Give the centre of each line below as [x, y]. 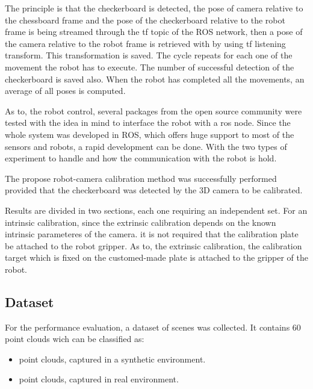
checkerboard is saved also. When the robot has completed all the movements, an [155, 79]
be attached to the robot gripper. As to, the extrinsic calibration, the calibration [153, 245]
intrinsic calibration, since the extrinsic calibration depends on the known [141, 222]
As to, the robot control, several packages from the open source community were [153, 110]
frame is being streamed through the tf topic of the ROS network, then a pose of [154, 32]
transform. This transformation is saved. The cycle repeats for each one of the [149, 55]
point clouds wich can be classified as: [75, 339]
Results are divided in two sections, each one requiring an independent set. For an [156, 210]
